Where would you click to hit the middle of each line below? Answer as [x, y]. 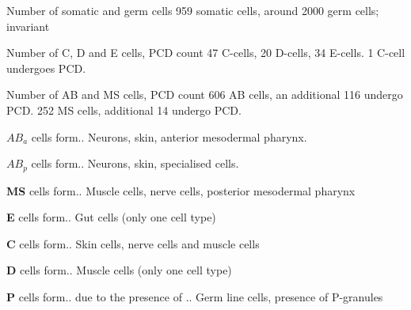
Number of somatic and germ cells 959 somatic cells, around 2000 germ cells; [193, 10]
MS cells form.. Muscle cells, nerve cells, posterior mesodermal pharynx [181, 190]
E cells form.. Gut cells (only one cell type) [111, 217]
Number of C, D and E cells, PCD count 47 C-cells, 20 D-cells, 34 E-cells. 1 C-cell [206, 53]
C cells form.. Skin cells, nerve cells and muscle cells [133, 243]
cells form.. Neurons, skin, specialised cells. [135, 163]
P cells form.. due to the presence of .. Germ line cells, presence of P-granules [195, 296]
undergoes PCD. [46, 68]
